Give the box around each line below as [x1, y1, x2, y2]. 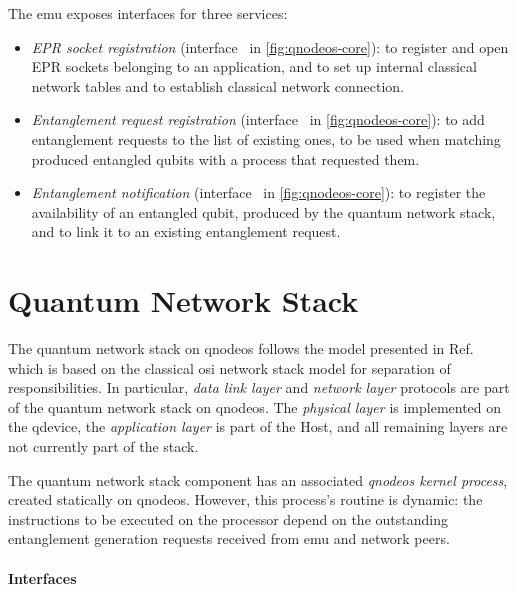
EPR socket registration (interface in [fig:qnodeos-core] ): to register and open [31, 36, 509, 57]
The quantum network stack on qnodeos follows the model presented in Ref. [8, 338, 474, 359]
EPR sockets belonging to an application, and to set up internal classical [31, 56, 477, 77]
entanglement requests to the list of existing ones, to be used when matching [31, 128, 501, 149]
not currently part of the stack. [8, 436, 199, 457]
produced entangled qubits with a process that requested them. [31, 148, 420, 169]
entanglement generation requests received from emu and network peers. [8, 528, 450, 549]
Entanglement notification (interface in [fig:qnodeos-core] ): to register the [31, 182, 486, 203]
